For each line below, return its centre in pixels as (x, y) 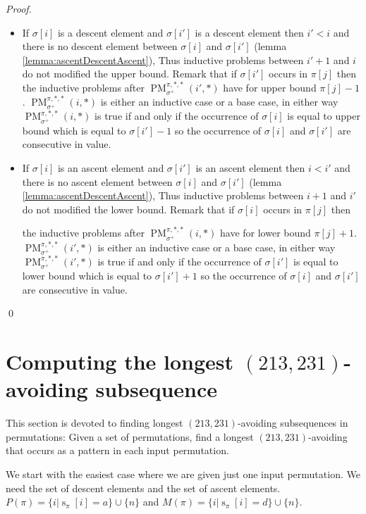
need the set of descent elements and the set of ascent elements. (143, 488)
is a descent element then (249, 32)
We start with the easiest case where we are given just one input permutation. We (183, 474)
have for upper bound (270, 87)
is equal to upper (324, 116)
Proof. (19, 8)
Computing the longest (120, 361)
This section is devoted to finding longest (94, 423)
